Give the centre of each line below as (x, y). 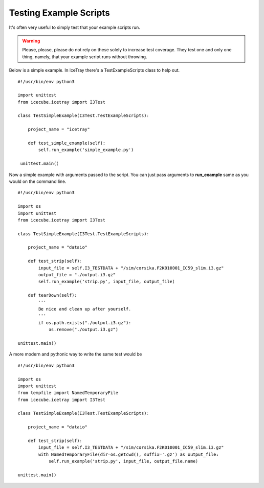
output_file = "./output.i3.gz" (77, 275)
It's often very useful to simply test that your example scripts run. (75, 27)
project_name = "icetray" (59, 129)
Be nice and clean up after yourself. (85, 309)
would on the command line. (38, 181)
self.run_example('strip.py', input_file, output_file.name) (123, 461)
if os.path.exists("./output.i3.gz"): (85, 322)
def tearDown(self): (52, 295)
